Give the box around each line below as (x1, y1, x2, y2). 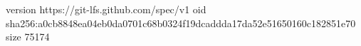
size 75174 (6, 29, 50, 44)
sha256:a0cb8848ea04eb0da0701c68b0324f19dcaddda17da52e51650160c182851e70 (6, 15, 356, 30)
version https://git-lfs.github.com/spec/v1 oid (6, 2, 206, 16)
